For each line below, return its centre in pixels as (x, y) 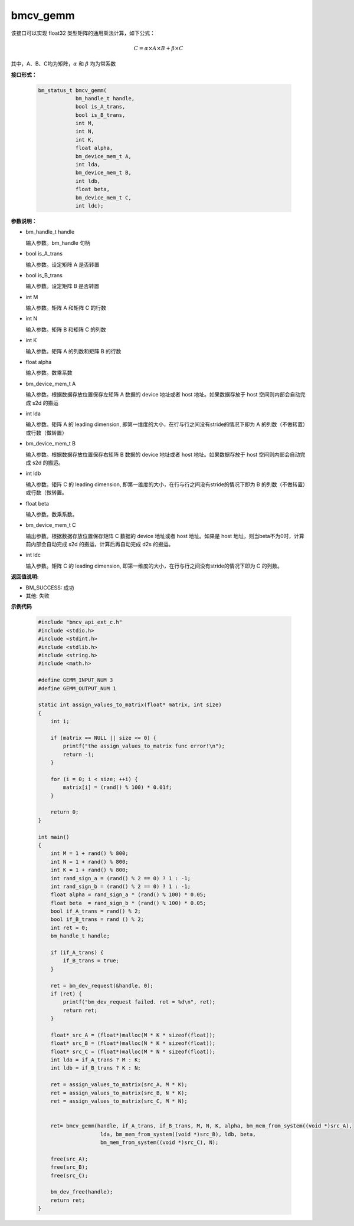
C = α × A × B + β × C (159, 48)
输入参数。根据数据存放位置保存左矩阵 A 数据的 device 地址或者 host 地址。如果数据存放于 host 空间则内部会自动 (163, 395)
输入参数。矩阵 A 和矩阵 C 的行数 (66, 308)
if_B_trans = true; (91, 961)
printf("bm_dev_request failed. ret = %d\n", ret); (139, 1002)
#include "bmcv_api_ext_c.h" (80, 622)
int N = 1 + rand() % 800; (90, 862)
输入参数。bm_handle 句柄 (58, 242)
